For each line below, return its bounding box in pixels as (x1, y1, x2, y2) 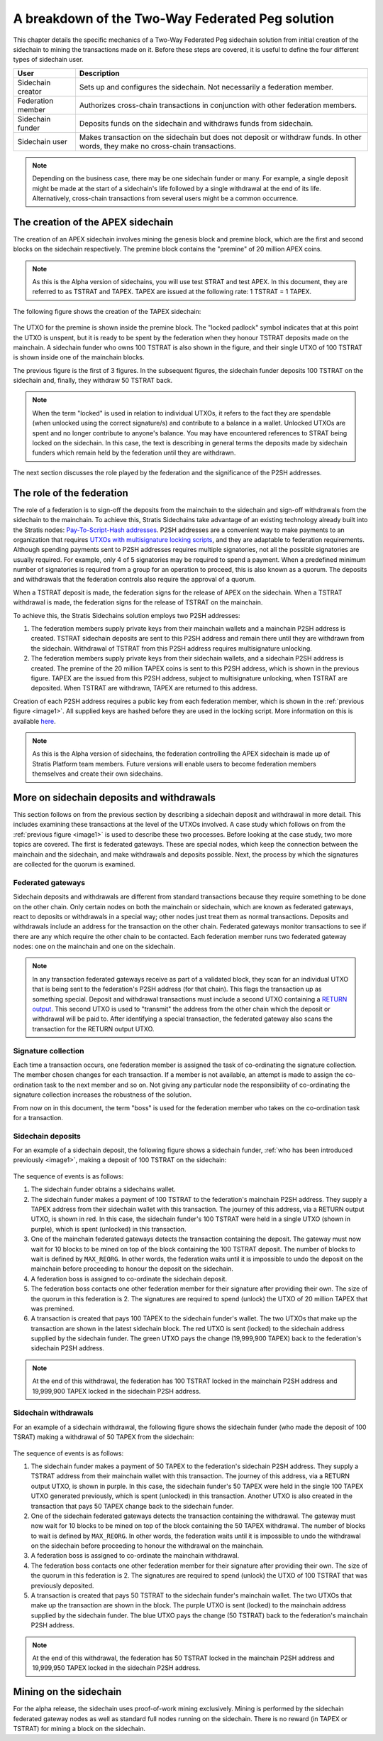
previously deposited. (30, 1581, 94, 1590)
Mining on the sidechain (13, 1686, 122, 1698)
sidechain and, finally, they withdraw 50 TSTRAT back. (13, 376, 173, 385)
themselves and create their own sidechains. (32, 769, 163, 778)
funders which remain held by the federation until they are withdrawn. (32, 448, 236, 457)
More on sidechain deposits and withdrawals (13, 791, 216, 803)
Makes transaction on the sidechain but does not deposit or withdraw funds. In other (79, 132, 362, 142)
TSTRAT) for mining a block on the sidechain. (13, 1725, 145, 1733)
